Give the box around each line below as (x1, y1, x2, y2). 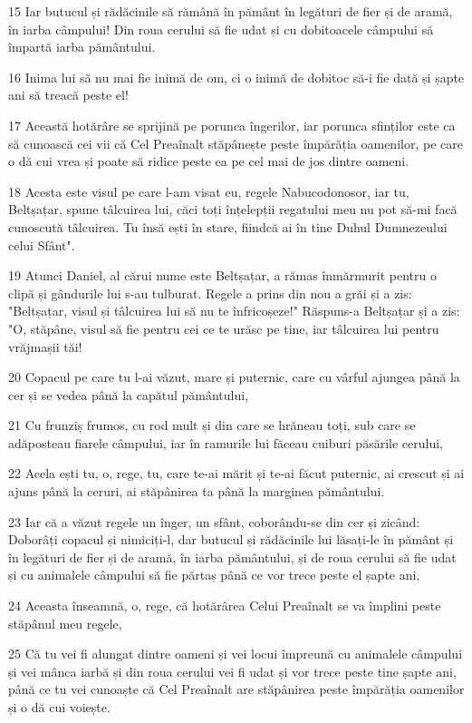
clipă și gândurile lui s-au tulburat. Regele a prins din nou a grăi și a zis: (8, 283, 412, 302)
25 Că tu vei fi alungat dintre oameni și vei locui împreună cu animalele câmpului (8, 644, 463, 663)
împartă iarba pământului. (8, 37, 156, 56)
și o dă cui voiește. (8, 698, 111, 716)
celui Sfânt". (8, 235, 75, 254)
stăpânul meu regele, (8, 613, 122, 632)
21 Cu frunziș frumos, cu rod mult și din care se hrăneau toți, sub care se (8, 415, 416, 435)
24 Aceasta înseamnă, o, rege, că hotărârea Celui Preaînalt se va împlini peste (8, 596, 441, 615)
